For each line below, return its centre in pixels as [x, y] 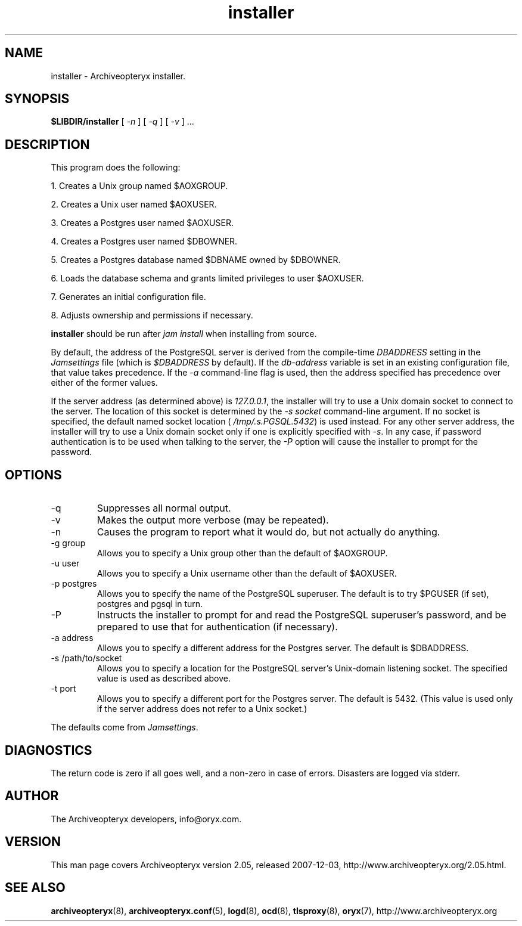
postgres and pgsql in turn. [150, 604]
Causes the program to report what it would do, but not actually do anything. [268, 532]
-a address [72, 638]
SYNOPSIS [37, 99]
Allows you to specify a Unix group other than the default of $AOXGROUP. [242, 553]
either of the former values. [104, 383]
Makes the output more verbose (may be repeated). [213, 520]
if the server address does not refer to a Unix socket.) [202, 709]
